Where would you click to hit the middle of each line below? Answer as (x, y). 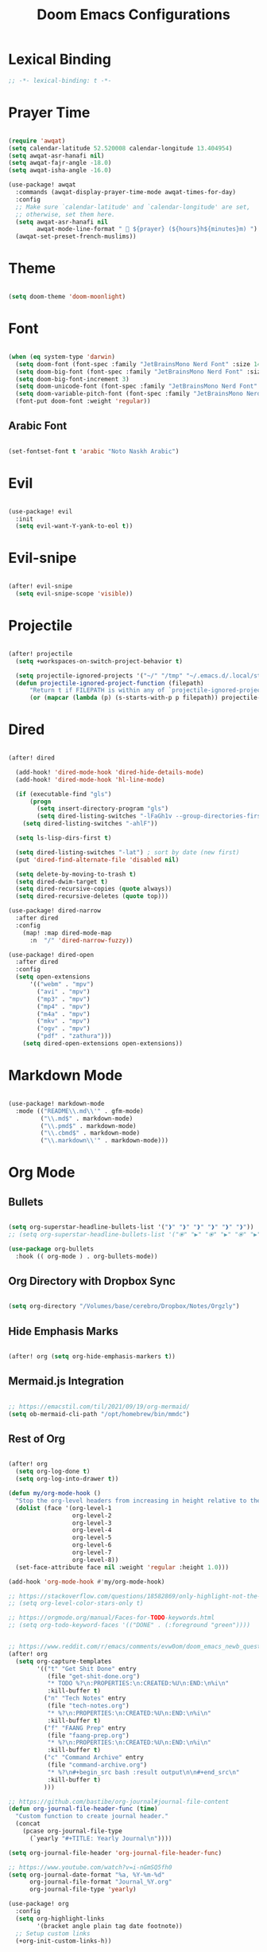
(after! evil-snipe (41, 587)
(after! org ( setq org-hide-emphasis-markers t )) (92, 1357)
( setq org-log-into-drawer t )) (67, 1479)
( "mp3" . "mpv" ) (64, 999)
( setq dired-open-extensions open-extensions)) (103, 1044)
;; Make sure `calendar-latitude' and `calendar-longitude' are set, (133, 207)
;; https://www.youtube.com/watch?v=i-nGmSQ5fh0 (90, 1867)
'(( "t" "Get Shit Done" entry (87, 1669)
